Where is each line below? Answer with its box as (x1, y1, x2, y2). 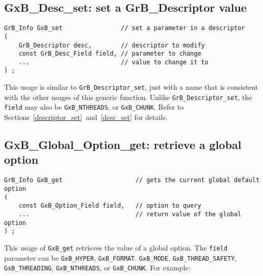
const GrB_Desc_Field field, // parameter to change (18, 50, 201, 58)
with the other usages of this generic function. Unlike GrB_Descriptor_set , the (4, 91, 252, 102)
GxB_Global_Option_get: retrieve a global (4, 137, 242, 153)
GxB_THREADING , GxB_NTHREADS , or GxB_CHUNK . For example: (4, 262, 191, 273)
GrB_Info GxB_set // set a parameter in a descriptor (4, 24, 245, 32)
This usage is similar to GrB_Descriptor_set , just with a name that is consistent (4, 82, 258, 92)
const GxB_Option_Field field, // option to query (18, 202, 201, 210)
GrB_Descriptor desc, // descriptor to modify (18, 41, 205, 49)
